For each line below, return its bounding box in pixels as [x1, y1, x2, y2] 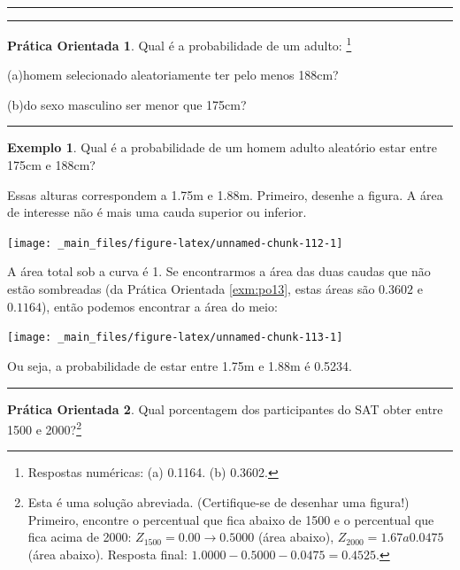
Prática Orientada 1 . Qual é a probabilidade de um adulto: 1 [7, 34, 352, 54]
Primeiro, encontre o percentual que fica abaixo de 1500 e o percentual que [27, 510, 434, 528]
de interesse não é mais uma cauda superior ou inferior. [7, 203, 307, 221]
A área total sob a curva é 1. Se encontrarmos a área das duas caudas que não [7, 262, 431, 281]
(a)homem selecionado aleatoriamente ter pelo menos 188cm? [7, 65, 339, 84]
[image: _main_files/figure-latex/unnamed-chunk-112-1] [7, 236, 343, 250]
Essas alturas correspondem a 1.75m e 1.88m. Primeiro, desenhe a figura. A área [7, 185, 443, 204]
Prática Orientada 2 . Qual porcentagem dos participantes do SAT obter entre [7, 399, 443, 418]
